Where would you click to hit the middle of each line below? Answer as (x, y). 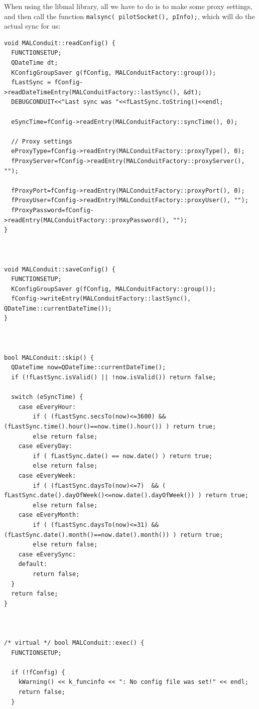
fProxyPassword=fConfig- (52, 210)
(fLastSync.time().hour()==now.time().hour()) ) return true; (110, 427)
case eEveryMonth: (49, 515)
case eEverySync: (47, 554)
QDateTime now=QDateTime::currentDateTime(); (89, 368)
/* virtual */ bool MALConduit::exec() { (74, 643)
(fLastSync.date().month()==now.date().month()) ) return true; (114, 535)
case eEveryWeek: (47, 475)
